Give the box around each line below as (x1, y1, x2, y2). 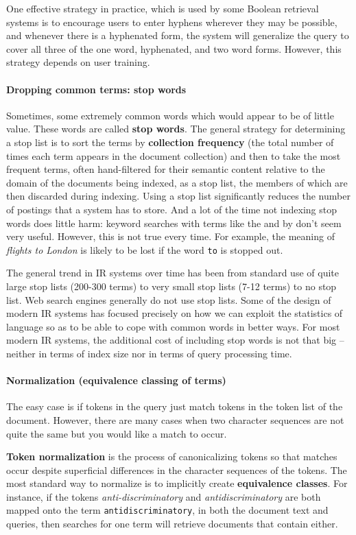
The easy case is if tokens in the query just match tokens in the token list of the (6, 399, 343, 414)
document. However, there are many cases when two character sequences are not (6, 412, 344, 427)
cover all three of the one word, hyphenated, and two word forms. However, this (6, 41, 342, 56)
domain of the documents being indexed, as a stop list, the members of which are (6, 175, 348, 189)
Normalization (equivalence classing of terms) (6, 373, 226, 388)
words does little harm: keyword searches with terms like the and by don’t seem (6, 215, 342, 230)
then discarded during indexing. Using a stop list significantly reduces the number (6, 189, 351, 203)
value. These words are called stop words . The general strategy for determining (6, 121, 346, 136)
